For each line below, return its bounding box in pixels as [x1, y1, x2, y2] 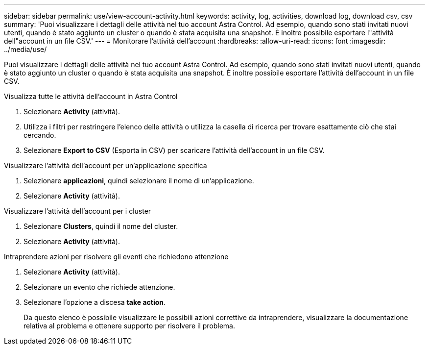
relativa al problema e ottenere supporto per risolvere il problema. [24, 322, 236, 330]
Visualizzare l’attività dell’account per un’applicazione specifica [4, 161, 207, 170]
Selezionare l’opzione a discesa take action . [24, 298, 166, 306]
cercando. [24, 131, 56, 139]
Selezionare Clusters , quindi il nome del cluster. [24, 222, 178, 230]
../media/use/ [4, 45, 47, 53]
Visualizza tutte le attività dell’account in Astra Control [4, 92, 178, 100]
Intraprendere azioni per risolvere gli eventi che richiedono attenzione [4, 252, 229, 261]
